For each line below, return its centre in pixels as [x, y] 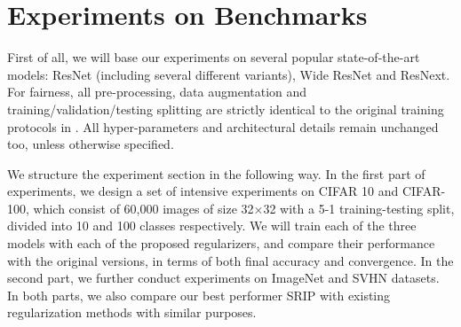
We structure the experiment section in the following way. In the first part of [216, 173]
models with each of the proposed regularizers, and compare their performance [221, 243]
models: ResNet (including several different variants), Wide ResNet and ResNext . [229, 74]
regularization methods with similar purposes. [132, 312]
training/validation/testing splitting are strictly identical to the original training [226, 109]
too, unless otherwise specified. [91, 144]
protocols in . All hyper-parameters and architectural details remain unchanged [223, 126]
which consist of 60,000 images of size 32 [143, 208]
